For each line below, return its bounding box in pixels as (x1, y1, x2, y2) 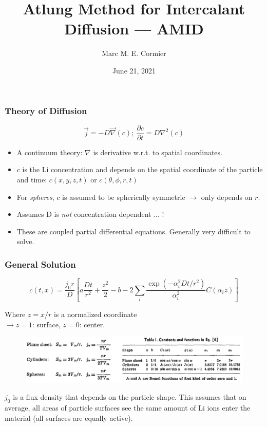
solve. (16, 236, 34, 247)
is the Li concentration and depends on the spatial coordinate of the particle (22, 164, 263, 175)
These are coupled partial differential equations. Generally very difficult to (16, 226, 251, 236)
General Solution (5, 257, 76, 270)
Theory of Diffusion (5, 104, 87, 117)
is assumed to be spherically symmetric (62, 191, 185, 202)
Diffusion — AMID (64, 18, 204, 39)
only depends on (201, 191, 253, 202)
